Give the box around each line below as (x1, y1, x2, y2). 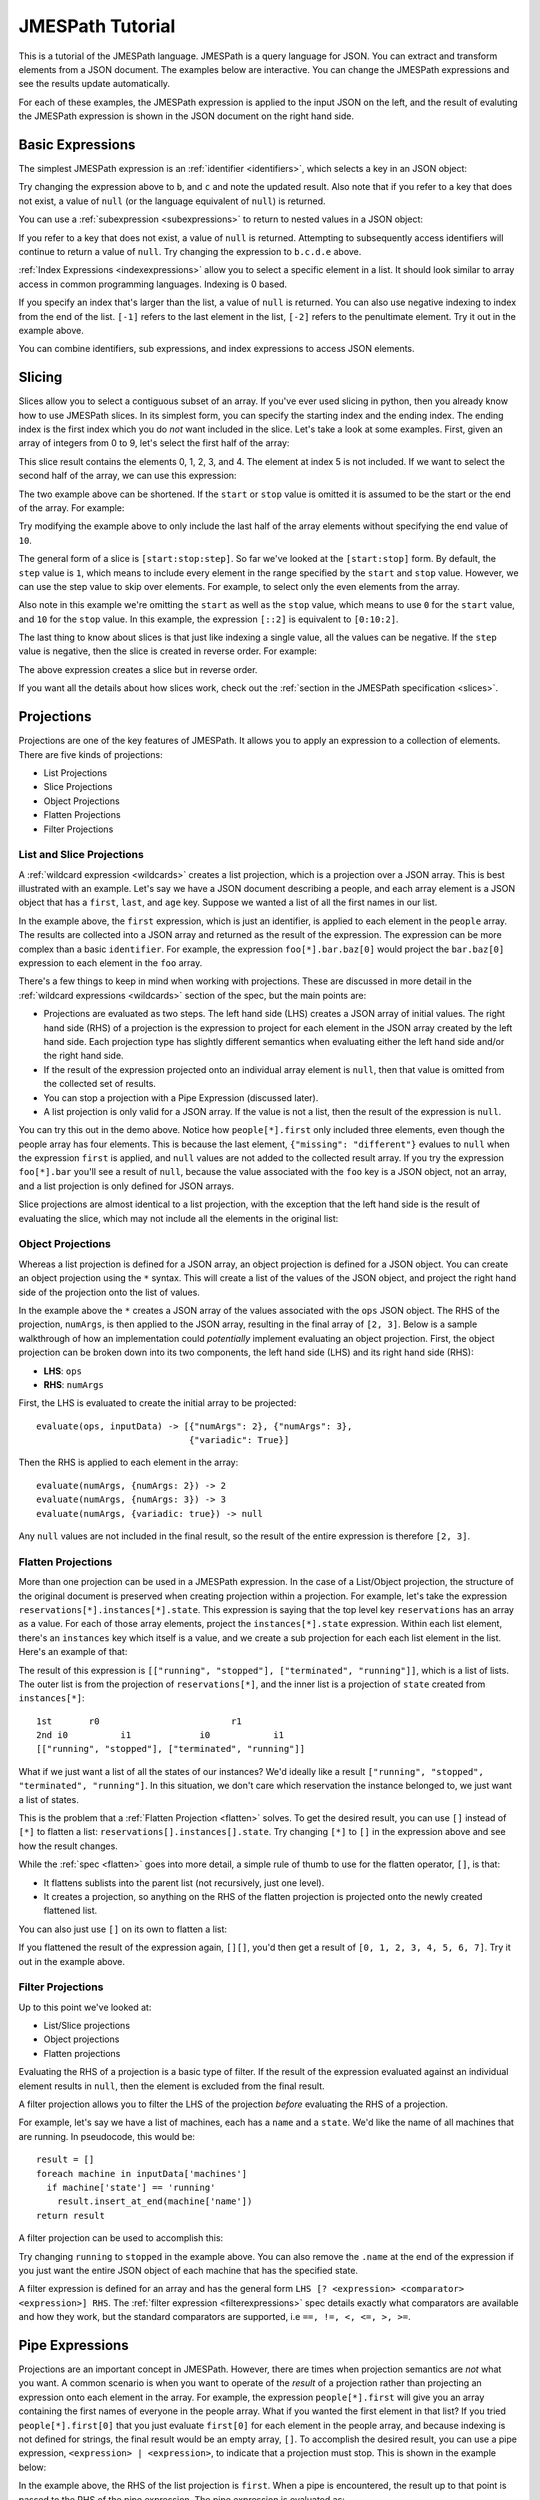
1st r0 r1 (36, 1715, 242, 1727)
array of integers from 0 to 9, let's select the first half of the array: (18, 437, 290, 449)
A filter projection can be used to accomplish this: (18, 2232, 224, 2244)
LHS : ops (43, 1365, 82, 1377)
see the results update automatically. (18, 78, 170, 90)
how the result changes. (18, 1840, 119, 1852)
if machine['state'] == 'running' (46, 2181, 216, 2193)
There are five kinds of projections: (18, 748, 164, 760)
